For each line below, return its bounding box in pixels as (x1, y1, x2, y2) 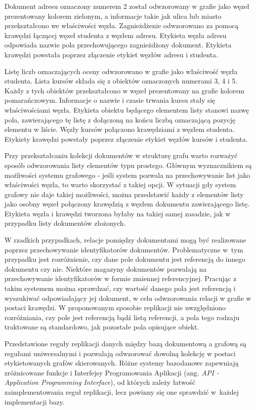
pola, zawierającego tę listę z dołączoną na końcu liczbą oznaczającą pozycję (4, 114, 236, 124)
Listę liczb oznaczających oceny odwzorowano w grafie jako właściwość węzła (4, 66, 238, 76)
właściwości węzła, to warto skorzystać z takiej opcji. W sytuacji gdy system (4, 179, 236, 190)
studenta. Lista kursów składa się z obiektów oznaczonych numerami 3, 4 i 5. (4, 76, 238, 86)
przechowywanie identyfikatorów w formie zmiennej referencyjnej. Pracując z (4, 273, 237, 284)
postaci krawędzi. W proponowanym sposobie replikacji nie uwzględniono (4, 302, 226, 313)
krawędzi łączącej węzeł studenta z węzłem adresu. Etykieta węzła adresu (4, 30, 226, 40)
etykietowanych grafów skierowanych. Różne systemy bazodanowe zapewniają (4, 358, 239, 368)
